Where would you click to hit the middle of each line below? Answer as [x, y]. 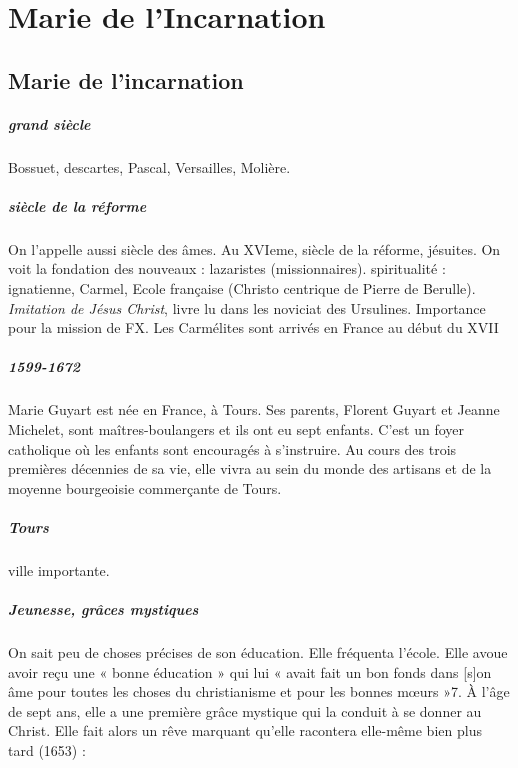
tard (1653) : [47, 750]
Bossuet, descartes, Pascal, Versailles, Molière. [149, 166]
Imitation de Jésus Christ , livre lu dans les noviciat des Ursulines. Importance [247, 307]
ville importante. [59, 569]
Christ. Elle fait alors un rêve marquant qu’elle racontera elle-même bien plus [245, 730]
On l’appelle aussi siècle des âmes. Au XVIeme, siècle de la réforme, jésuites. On [254, 248]
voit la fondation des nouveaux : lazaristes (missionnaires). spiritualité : [227, 268]
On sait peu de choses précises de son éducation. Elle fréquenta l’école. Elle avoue [258, 652]
